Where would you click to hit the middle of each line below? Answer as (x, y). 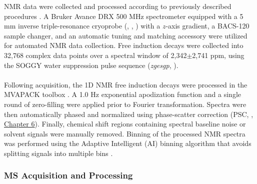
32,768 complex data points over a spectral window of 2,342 (95, 55)
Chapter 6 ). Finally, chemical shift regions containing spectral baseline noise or (125, 124)
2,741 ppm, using (218, 55)
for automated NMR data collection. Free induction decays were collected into (124, 45)
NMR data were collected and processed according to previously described (118, 6)
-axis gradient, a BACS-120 (207, 26)
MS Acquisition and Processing (68, 175)
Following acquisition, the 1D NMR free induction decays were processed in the (126, 84)
